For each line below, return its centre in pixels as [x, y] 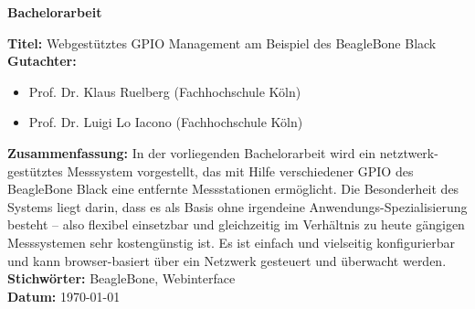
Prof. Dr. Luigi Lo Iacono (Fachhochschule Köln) [166, 122]
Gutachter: [42, 61]
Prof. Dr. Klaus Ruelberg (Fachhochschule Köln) [165, 91]
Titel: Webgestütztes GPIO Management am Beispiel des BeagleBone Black [222, 43]
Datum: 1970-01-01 [64, 296]
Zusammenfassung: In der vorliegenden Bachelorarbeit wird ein [192, 152]
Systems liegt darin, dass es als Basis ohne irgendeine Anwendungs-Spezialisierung [237, 206]
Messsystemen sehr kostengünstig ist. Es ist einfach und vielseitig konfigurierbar [232, 242]
